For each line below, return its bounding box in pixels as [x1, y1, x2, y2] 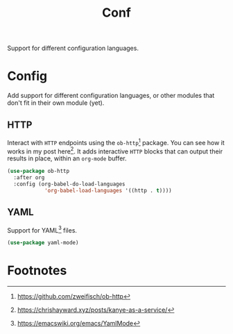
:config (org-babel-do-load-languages [13, 181, 126, 187]
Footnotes [7, 262, 67, 278]
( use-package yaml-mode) [7, 240, 79, 247]
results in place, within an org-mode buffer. [7, 154, 127, 162]
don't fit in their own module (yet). [7, 99, 105, 107]
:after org [13, 174, 45, 181]
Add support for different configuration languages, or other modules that [7, 92, 215, 100]
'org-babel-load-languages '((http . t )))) [44, 187, 172, 194]
